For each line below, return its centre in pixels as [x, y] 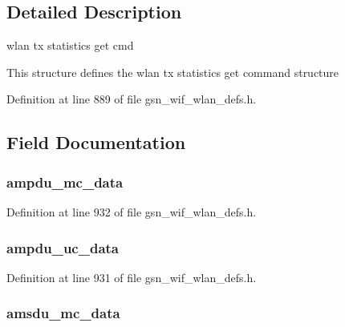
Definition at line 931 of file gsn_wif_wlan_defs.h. [132, 277]
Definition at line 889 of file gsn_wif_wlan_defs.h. [132, 99]
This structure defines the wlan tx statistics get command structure [173, 72]
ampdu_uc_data [63, 247]
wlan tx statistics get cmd [70, 45]
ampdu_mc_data [65, 182]
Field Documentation [96, 142]
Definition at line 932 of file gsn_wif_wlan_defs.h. [132, 211]
